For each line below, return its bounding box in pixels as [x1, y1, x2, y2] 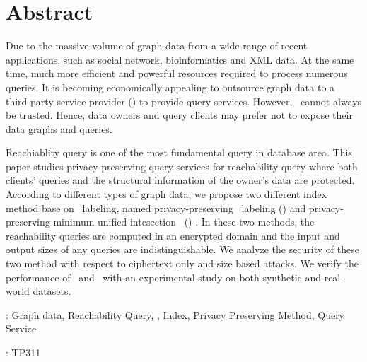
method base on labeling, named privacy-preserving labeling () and [6, 200, 306, 215]
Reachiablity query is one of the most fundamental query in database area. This [6, 145, 352, 160]
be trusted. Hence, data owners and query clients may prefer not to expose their [6, 107, 353, 122]
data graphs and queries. [6, 121, 112, 136]
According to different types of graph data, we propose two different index [6, 187, 327, 202]
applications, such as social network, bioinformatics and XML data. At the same [6, 52, 354, 66]
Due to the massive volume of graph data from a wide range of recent [6, 38, 308, 53]
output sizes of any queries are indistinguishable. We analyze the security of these [6, 242, 359, 257]
